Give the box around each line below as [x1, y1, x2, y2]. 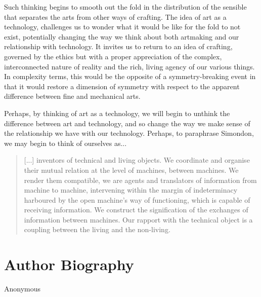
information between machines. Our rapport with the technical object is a [24, 214, 253, 225]
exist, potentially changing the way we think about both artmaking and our [4, 31, 239, 42]
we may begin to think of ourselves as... [4, 137, 127, 148]
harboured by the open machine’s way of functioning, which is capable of [24, 194, 250, 205]
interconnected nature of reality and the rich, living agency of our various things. [4, 61, 255, 71]
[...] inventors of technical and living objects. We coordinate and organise [24, 155, 250, 165]
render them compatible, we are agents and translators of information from [24, 174, 257, 185]
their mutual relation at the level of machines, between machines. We [24, 164, 239, 175]
